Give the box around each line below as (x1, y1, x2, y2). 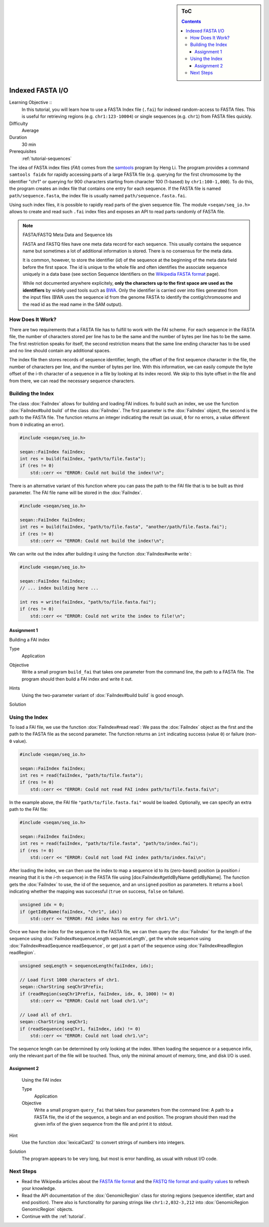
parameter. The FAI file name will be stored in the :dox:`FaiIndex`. (9, 490, 142, 496)
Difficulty (9, 120, 28, 126)
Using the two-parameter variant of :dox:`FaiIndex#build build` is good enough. (21, 692, 184, 698)
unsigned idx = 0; (19, 902, 65, 908)
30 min (21, 141, 36, 147)
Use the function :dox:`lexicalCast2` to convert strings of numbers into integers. (21, 1139, 185, 1145)
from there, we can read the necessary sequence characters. (9, 378, 135, 384)
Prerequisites (9, 148, 37, 154)
